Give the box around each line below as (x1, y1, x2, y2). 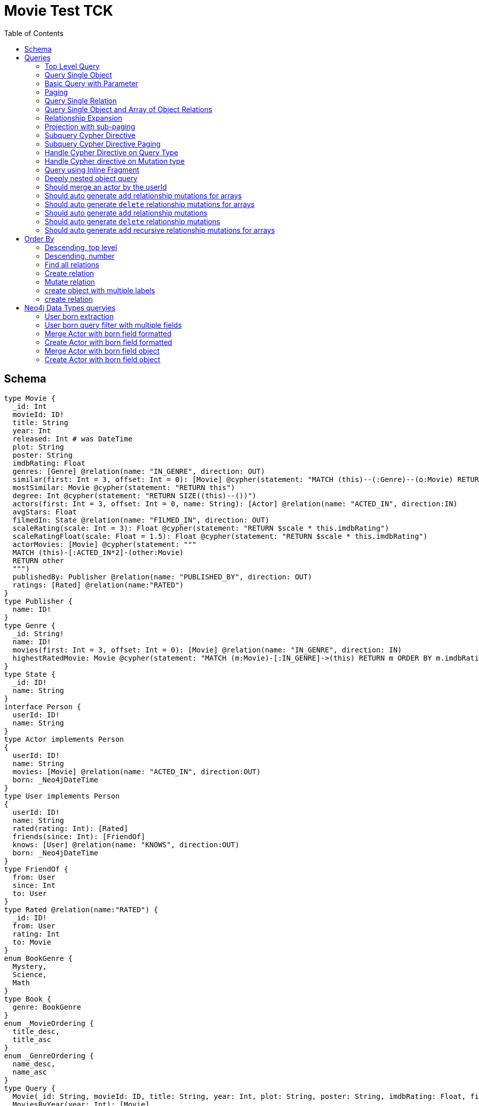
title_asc (12, 1035, 51, 1044)
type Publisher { (4, 597, 73, 605)
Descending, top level (45, 243, 117, 252)
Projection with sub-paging (45, 122, 135, 131)
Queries (24, 53, 51, 62)
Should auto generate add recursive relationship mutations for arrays (45, 225, 275, 234)
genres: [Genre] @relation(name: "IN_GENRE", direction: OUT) (12, 467, 265, 475)
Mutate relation (45, 277, 95, 286)
